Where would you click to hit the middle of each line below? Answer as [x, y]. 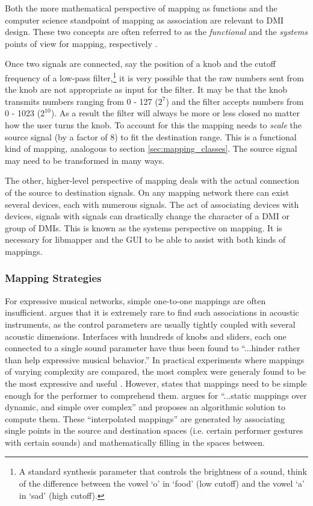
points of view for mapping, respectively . [81, 43]
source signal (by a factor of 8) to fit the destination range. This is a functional [151, 136]
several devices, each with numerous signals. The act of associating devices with [152, 204]
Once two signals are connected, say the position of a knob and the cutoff [140, 64]
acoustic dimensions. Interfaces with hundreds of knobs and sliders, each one [146, 336]
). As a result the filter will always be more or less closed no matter [175, 113]
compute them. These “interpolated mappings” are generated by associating [145, 418]
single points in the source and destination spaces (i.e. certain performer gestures [154, 430]
